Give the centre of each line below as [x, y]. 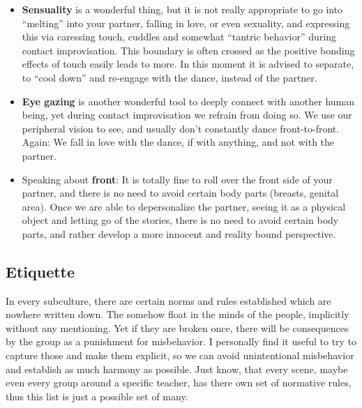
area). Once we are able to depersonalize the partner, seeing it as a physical [184, 206]
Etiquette [40, 271]
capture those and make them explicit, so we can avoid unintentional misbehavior [180, 355]
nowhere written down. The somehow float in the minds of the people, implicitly [178, 314]
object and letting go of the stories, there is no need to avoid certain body [180, 220]
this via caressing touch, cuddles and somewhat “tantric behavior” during [179, 37]
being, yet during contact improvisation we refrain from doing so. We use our [187, 115]
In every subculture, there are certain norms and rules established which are [168, 300]
